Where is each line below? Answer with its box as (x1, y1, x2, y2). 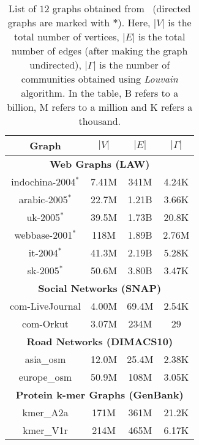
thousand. (78, 114, 121, 128)
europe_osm (18, 370, 72, 384)
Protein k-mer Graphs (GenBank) (15, 387, 184, 402)
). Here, (118, 15, 151, 29)
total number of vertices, (13, 29, 119, 43)
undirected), (29, 58, 81, 72)
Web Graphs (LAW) (50, 157, 150, 171)
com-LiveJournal (10, 299, 81, 313)
